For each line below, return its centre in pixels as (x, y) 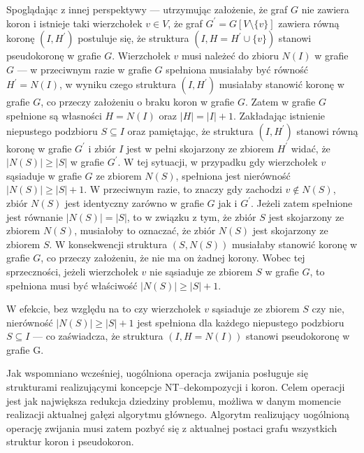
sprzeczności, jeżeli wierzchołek (72, 271)
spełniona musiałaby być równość (237, 69)
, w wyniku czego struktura (118, 84)
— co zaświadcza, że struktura (98, 336)
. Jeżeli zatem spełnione (301, 202)
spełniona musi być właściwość (72, 285)
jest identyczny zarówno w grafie (134, 202)
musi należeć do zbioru (230, 56)
